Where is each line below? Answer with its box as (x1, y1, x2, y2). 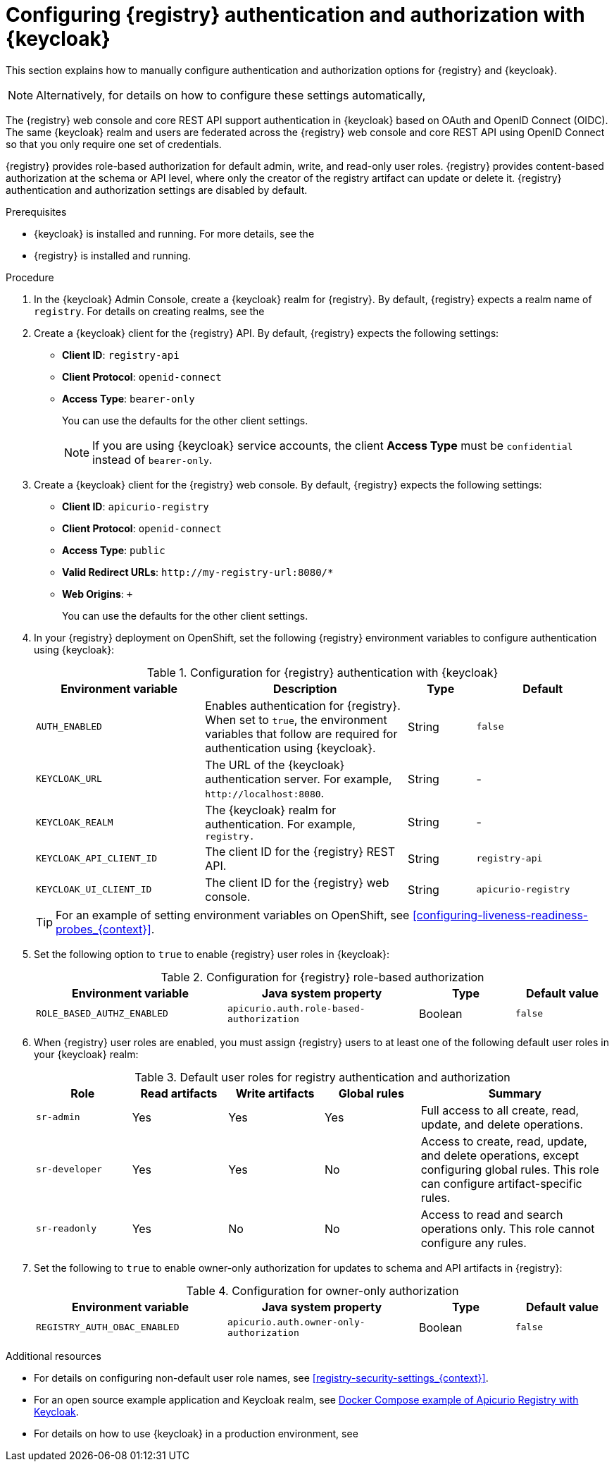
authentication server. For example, (205, 771, 392, 786)
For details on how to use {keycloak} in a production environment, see (34, 1427, 358, 1440)
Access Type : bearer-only (62, 392, 195, 405)
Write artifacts (235, 1086, 315, 1100)
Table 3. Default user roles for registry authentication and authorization (134, 1069, 510, 1084)
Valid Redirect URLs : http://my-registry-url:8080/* (62, 565, 334, 578)
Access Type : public (62, 544, 165, 556)
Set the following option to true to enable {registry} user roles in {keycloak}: (34, 947, 390, 960)
